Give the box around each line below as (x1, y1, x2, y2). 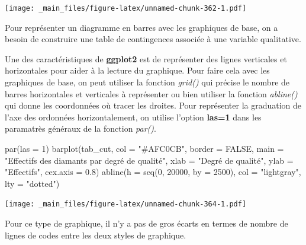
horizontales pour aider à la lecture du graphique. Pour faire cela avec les (5, 64, 270, 77)
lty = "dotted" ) (5, 177, 60, 189)
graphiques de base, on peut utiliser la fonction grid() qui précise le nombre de (5, 76, 290, 88)
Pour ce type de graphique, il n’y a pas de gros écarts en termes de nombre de (5, 217, 288, 230)
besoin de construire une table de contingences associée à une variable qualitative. (5, 33, 301, 45)
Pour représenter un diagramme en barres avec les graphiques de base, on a (5, 21, 278, 33)
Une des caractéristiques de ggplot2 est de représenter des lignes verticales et (5, 52, 287, 65)
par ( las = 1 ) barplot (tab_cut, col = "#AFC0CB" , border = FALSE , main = (5, 142, 284, 154)
